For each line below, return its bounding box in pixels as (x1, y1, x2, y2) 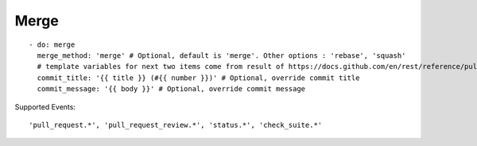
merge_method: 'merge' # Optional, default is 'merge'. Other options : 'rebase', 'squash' (37, 51, 406, 60)
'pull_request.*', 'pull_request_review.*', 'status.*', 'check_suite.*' (29, 120, 323, 129)
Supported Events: (14, 102, 76, 111)
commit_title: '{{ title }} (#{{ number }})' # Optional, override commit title (37, 73, 360, 83)
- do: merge (29, 40, 76, 49)
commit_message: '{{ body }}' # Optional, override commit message (37, 84, 306, 94)
